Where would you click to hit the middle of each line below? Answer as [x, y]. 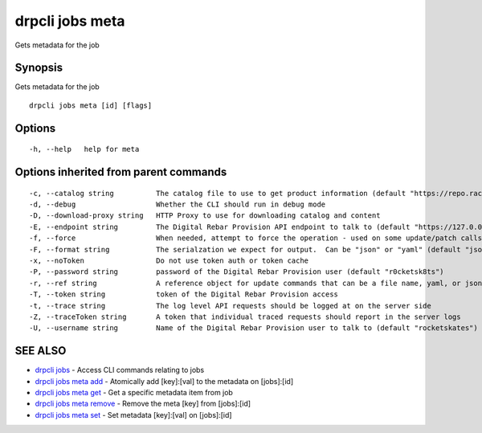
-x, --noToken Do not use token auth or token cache [169, 261]
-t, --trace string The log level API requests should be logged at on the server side [230, 306]
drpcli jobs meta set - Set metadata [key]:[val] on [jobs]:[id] [133, 415]
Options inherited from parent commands [121, 172]
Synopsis [39, 68]
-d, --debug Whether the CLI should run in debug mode [178, 204]
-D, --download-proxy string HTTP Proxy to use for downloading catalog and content [205, 216]
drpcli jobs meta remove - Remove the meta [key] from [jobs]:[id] [143, 404]
